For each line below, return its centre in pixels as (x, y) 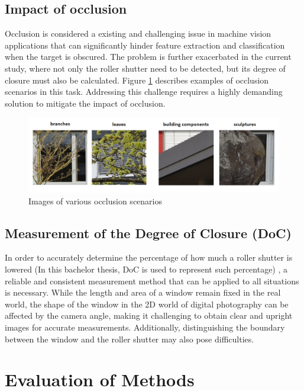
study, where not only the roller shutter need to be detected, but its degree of (145, 68)
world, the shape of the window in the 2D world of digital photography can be (147, 304)
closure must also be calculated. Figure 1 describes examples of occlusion (137, 80)
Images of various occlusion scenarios (95, 201)
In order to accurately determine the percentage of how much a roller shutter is (149, 257)
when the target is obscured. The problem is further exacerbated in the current (148, 57)
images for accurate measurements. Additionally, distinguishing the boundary (145, 327)
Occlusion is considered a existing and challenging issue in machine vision (138, 33)
